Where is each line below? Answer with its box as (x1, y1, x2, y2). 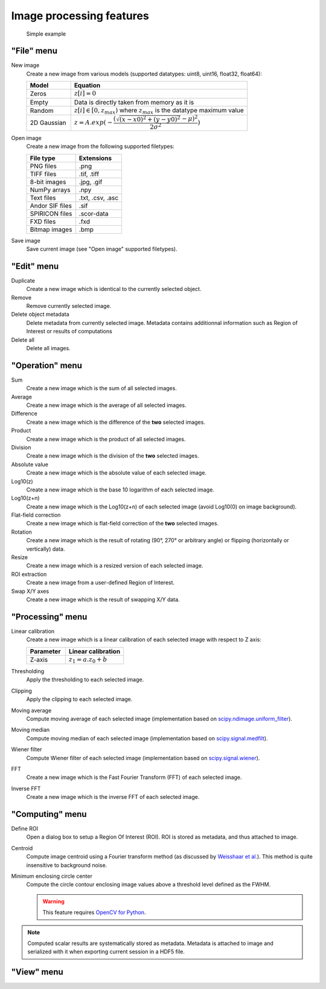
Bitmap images (30, 225, 72, 234)
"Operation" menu (11, 360, 83, 371)
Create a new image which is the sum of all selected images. (26, 385, 177, 392)
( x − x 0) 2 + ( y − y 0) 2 (119, 115, 181, 124)
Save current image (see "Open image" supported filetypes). (26, 245, 177, 252)
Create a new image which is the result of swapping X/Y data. (26, 595, 181, 603)
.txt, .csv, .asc (78, 193, 119, 202)
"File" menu (11, 46, 57, 56)
